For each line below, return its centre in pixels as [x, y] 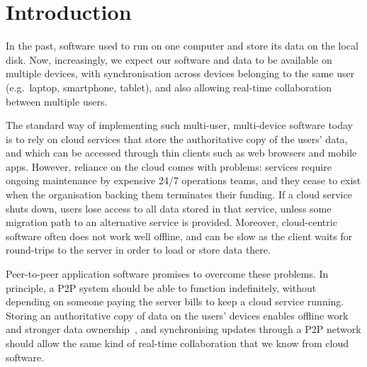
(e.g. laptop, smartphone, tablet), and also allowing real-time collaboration [169, 87]
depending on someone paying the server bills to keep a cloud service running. [175, 301]
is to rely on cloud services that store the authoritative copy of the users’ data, [177, 139]
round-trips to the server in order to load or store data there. [138, 250]
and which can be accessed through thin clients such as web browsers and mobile [181, 153]
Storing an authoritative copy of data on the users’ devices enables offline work [177, 315]
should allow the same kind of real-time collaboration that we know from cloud [177, 343]
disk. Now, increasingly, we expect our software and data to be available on [169, 59]
